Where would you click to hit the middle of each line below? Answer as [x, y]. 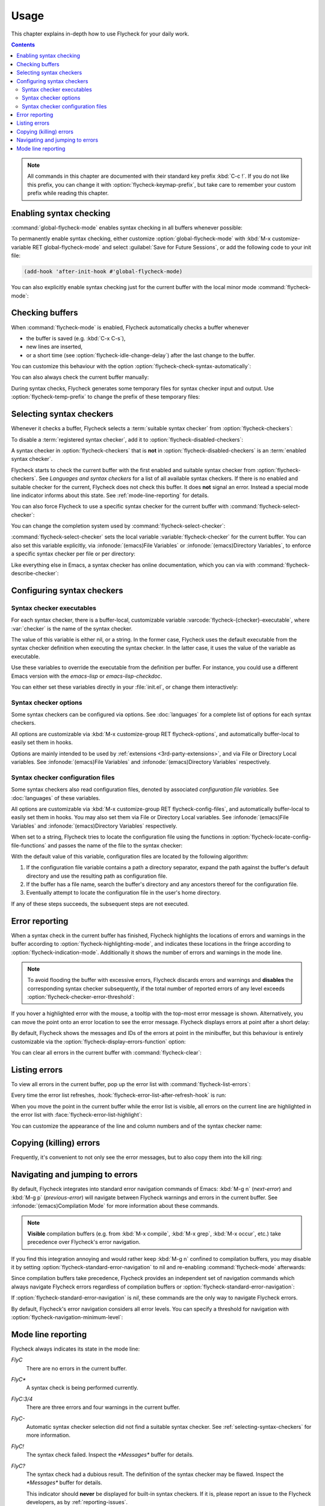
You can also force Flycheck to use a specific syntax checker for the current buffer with [120, 507]
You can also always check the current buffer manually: [80, 377]
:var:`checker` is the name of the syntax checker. [72, 628]
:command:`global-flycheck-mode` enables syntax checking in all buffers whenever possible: [127, 228]
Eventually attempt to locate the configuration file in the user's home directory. [124, 893]
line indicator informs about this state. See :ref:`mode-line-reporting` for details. [110, 495]
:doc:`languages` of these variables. [56, 798]
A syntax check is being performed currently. [82, 1388]
